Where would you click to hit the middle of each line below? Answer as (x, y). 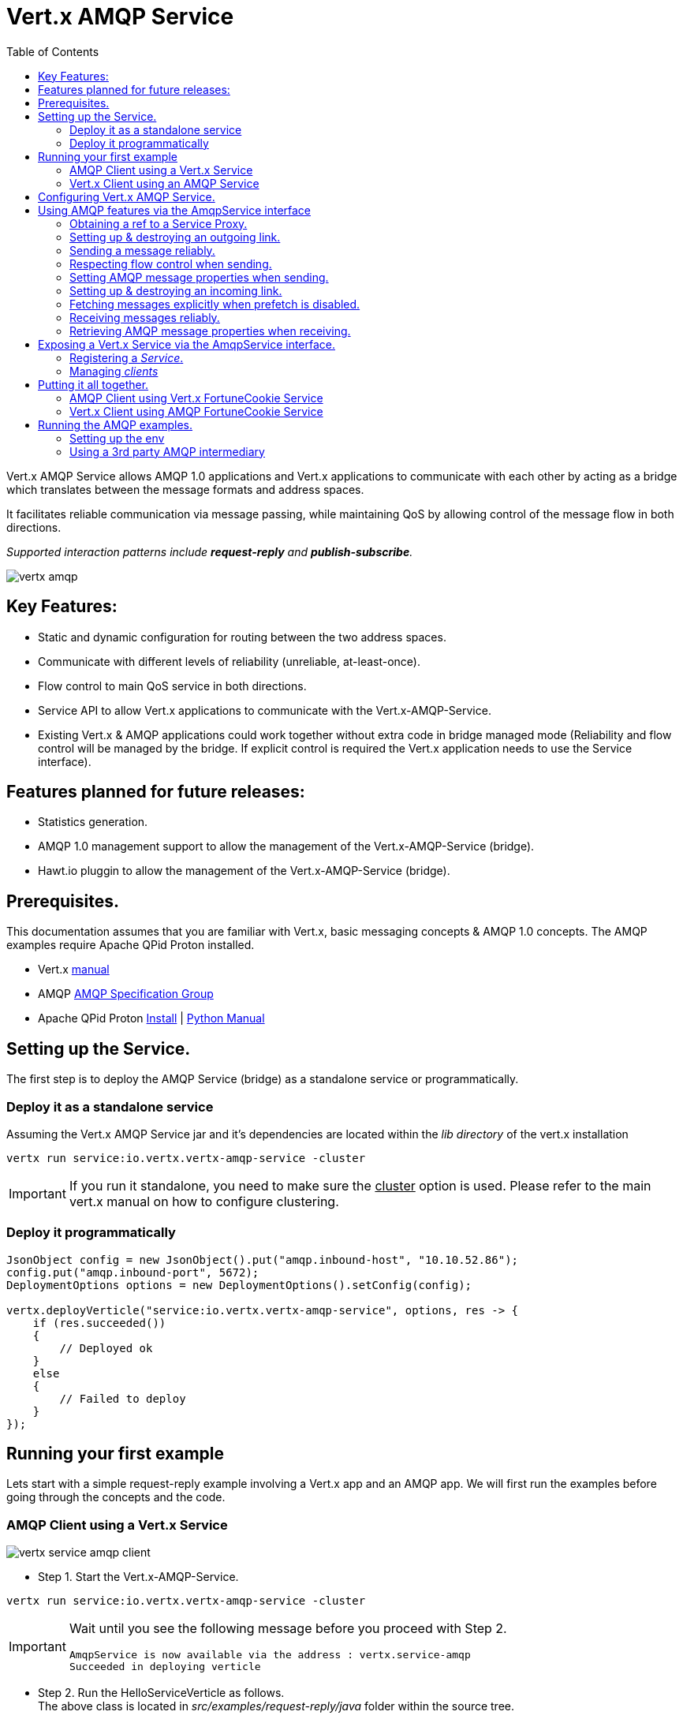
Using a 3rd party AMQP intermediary (167, 451)
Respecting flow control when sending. (171, 263)
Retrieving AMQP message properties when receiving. (210, 331)
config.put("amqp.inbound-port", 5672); (133, 1272)
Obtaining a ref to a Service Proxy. (159, 223)
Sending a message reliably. (142, 250)
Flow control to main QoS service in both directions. (172, 686)
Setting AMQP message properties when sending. (199, 277)
